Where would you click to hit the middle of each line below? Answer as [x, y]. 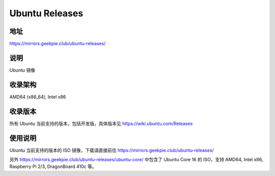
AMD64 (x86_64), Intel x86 [38, 97]
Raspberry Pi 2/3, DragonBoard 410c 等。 [53, 167]
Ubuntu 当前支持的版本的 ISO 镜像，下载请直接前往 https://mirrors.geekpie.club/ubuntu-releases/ [112, 150]
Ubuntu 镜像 [22, 70]
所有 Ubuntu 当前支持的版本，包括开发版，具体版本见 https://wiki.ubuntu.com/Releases [101, 123]
